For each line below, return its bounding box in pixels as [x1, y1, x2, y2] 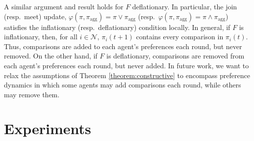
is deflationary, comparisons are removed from [106, 51, 245, 61]
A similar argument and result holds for [4, 1, 124, 11]
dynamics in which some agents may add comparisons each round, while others [4, 80, 241, 90]
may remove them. [4, 89, 60, 99]
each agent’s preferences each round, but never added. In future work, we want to [4, 60, 249, 70]
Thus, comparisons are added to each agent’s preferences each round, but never [4, 41, 242, 51]
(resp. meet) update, [4, 11, 67, 21]
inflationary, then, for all [4, 31, 77, 42]
